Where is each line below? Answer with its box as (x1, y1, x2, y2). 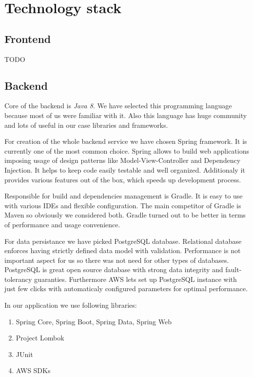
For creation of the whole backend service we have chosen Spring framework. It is (4, 136, 247, 146)
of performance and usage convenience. (4, 219, 120, 229)
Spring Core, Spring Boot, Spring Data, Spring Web (16, 316, 172, 326)
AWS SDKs (16, 365, 51, 376)
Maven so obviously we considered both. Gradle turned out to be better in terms (4, 210, 246, 220)
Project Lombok (16, 333, 64, 343)
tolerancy (4, 274, 32, 284)
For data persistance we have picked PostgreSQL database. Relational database (4, 236, 242, 246)
